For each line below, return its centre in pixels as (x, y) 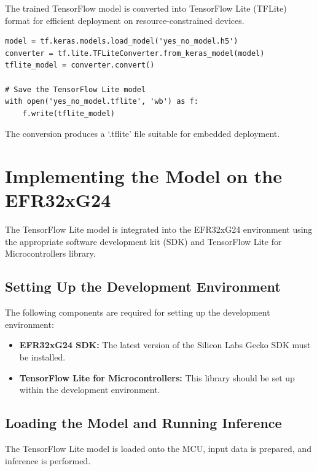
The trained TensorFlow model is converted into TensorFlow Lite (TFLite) (146, 8)
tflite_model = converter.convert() (80, 65)
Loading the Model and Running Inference (143, 423)
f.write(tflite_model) (68, 113)
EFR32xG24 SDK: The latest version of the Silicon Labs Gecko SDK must (165, 345)
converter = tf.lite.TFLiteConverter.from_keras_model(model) (135, 53)
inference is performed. (48, 460)
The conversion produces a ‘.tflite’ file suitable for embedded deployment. (143, 134)
